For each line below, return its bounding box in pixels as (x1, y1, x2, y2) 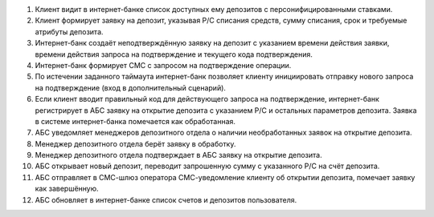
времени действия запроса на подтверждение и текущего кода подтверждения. (35, 49, 313, 59)
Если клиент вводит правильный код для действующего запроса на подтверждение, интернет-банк (35, 94, 379, 104)
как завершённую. (35, 184, 100, 194)
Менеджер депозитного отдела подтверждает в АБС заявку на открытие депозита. (35, 151, 322, 160)
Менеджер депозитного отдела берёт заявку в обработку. (35, 139, 236, 148)
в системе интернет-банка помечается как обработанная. (35, 116, 236, 126)
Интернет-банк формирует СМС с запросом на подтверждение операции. (35, 60, 292, 70)
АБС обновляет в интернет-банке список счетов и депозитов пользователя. (35, 195, 297, 204)
